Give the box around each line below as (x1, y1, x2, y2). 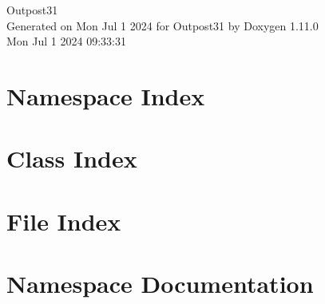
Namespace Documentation (6, 267, 314, 300)
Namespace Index (6, 79, 205, 112)
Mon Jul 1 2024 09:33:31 (6, 33, 126, 49)
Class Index (6, 142, 137, 175)
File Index (6, 204, 121, 237)
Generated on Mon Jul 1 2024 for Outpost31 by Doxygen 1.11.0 (6, 17, 319, 34)
